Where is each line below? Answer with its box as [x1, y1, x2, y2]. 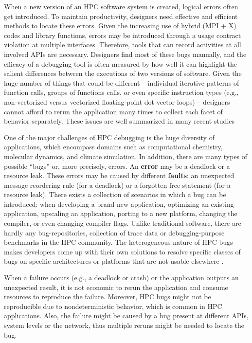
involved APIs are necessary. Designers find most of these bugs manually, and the [4, 49, 247, 59]
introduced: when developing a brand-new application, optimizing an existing [4, 199, 234, 209]
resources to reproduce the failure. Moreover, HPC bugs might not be [4, 291, 211, 302]
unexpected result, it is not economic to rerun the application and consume [4, 282, 228, 292]
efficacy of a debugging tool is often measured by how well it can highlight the [4, 58, 237, 69]
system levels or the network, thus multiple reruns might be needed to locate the [4, 320, 244, 330]
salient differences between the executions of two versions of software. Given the [4, 68, 242, 78]
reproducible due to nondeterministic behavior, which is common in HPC [4, 301, 222, 311]
